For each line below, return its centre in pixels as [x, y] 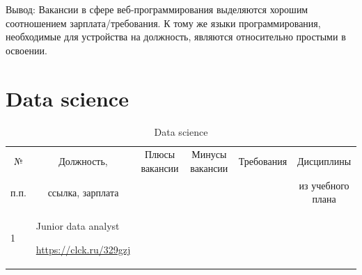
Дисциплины [324, 161]
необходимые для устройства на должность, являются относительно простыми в [176, 37]
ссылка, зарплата [83, 192]
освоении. [26, 50]
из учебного [324, 185]
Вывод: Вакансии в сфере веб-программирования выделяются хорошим [157, 9]
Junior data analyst [78, 226]
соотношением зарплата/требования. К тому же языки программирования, [163, 23]
